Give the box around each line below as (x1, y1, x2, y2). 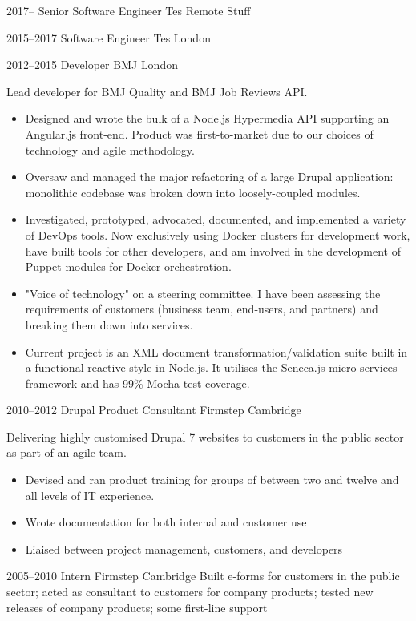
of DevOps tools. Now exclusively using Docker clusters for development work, (25, 226, 410, 243)
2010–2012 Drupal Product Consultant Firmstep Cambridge (6, 401, 301, 418)
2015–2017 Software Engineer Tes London (6, 29, 211, 46)
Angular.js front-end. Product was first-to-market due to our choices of (25, 125, 374, 142)
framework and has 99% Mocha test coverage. (25, 374, 250, 391)
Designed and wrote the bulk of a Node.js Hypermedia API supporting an (25, 110, 390, 127)
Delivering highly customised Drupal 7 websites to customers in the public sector (6, 428, 404, 445)
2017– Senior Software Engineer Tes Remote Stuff (6, 2, 251, 18)
